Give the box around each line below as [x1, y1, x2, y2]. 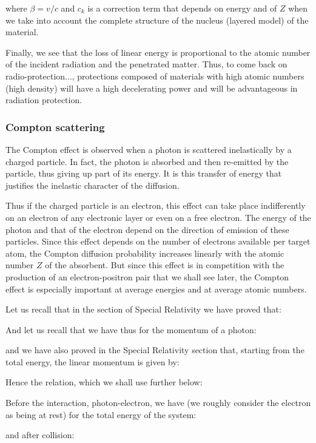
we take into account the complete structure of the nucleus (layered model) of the [5, 13, 309, 26]
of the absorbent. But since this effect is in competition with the [45, 259, 284, 271]
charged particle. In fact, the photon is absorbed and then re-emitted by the [5, 155, 289, 167]
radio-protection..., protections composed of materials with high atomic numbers [5, 69, 304, 82]
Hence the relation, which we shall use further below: [5, 376, 203, 388]
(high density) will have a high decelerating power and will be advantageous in [5, 81, 298, 94]
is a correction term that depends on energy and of [87, 2, 277, 14]
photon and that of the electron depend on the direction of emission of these [5, 223, 289, 235]
